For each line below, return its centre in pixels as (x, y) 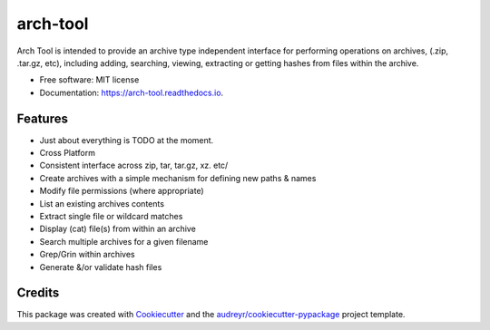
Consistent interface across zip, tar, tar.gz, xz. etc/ (134, 165)
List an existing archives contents (102, 203)
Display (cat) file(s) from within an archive (118, 229)
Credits (38, 293)
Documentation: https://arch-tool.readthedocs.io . (132, 92)
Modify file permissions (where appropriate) (122, 191)
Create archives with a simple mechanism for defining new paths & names (178, 178)
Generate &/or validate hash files (101, 267)
